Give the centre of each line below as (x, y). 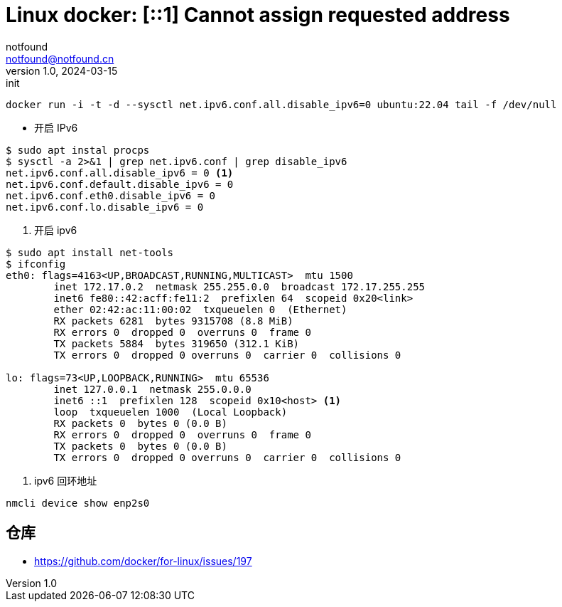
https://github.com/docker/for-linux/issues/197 (143, 561)
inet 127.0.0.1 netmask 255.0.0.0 (152, 389)
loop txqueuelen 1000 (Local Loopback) (171, 412)
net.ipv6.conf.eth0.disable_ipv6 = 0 (111, 195)
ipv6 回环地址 (66, 480)
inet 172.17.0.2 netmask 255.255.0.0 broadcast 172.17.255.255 (239, 286)
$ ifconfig (36, 264)
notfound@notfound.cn (60, 58)
